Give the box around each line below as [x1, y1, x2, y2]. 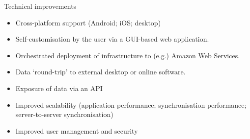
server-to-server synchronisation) [15, 109, 113, 119]
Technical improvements [4, 1, 77, 11]
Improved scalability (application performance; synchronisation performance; [15, 99, 247, 110]
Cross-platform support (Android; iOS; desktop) [15, 17, 161, 27]
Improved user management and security [15, 125, 138, 136]
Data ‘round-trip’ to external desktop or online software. [15, 67, 186, 77]
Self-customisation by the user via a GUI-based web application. [15, 34, 209, 44]
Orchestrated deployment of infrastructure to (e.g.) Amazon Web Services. [15, 50, 240, 60]
